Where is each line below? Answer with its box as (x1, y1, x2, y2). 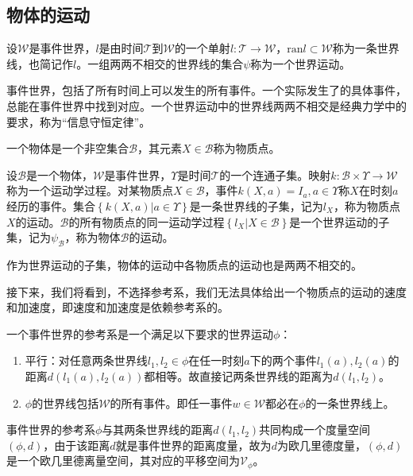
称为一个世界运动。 (250, 55, 351, 72)
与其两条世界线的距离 (102, 421, 214, 438)
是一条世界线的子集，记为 (189, 197, 323, 214)
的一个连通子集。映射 (219, 166, 331, 183)
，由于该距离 (43, 436, 110, 453)
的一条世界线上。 (305, 394, 395, 411)
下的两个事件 (249, 352, 317, 369)
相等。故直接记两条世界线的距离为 (155, 367, 334, 384)
